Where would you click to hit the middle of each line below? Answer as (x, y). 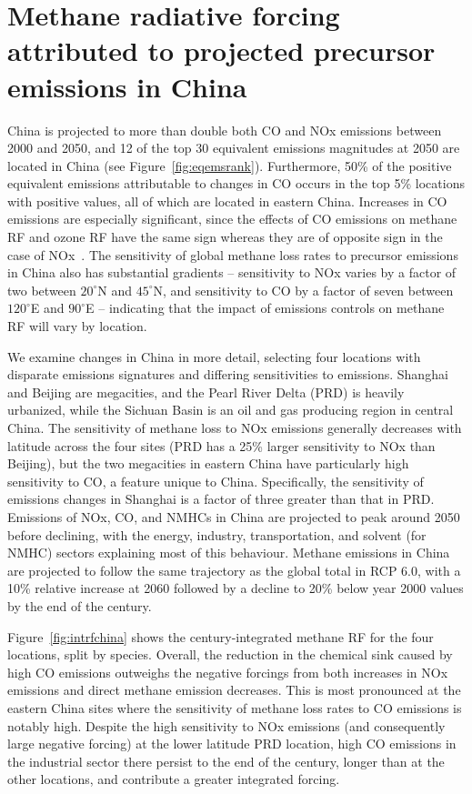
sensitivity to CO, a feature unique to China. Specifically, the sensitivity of (216, 481)
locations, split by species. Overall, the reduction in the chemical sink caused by (230, 654)
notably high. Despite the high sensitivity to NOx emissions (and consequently (226, 725)
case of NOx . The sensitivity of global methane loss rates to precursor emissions (233, 254)
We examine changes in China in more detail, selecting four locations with (214, 356)
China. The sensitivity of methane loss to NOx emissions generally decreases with (235, 427)
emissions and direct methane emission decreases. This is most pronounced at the (234, 690)
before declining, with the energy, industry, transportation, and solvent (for (217, 534)
